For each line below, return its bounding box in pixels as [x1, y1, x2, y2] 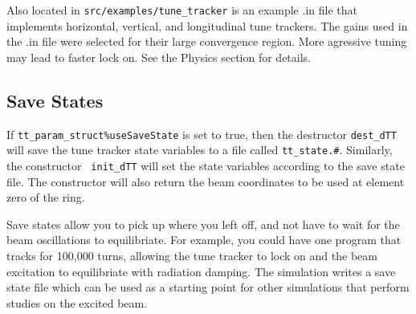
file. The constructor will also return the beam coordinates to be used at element [6, 173, 405, 190]
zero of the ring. [6, 189, 85, 206]
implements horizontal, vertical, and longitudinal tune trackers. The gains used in [6, 17, 408, 34]
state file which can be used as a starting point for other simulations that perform [6, 279, 410, 296]
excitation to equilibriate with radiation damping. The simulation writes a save [6, 263, 396, 279]
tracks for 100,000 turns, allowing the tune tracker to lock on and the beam [6, 247, 377, 263]
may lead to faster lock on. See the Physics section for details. [6, 48, 312, 65]
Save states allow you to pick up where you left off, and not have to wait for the [6, 215, 400, 232]
